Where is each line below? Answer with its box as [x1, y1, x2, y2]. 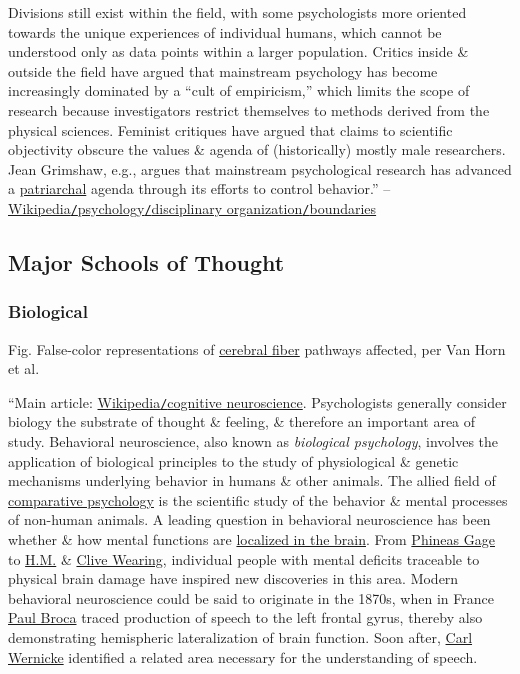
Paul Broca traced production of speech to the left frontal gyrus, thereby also [8, 607, 483, 628]
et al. [8, 358, 40, 379]
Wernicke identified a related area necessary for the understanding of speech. [8, 646, 478, 667]
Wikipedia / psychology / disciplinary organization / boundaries [8, 197, 377, 218]
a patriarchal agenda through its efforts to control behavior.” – [8, 178, 391, 199]
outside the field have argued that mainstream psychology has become [8, 60, 438, 81]
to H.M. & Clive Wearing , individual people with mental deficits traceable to [8, 548, 480, 569]
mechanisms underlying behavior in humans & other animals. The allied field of [8, 470, 496, 491]
